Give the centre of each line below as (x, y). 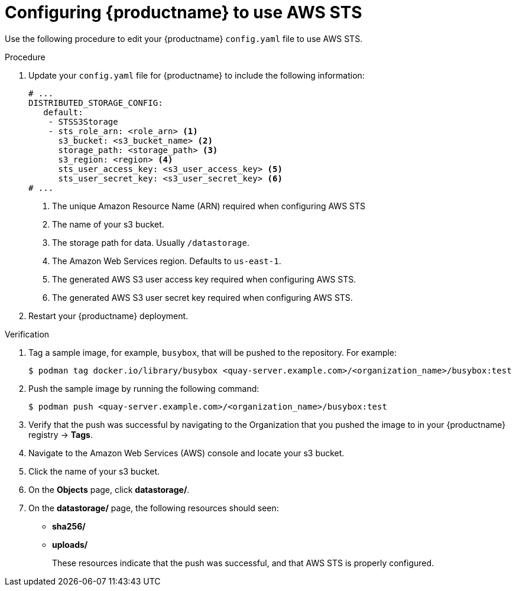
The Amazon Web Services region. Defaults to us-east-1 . (167, 261)
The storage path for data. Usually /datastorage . (151, 242)
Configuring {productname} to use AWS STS (184, 12)
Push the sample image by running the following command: (144, 388)
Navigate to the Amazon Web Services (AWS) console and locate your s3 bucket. (186, 453)
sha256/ (69, 526)
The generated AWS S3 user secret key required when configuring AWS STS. (202, 297)
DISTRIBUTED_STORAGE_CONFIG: (96, 103)
